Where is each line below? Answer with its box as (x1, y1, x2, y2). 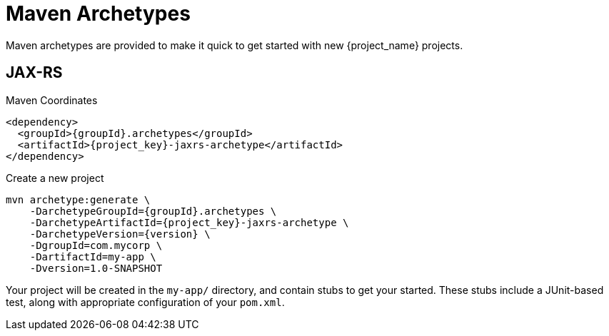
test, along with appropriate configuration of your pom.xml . (6, 295, 285, 308)
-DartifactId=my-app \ (29, 250, 156, 263)
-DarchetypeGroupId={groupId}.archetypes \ (29, 205, 277, 217)
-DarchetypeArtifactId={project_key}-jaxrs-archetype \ (29, 216, 349, 228)
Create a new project (6, 171, 104, 184)
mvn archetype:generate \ (6, 193, 151, 205)
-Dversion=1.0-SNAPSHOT (29, 262, 163, 274)
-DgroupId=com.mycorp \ (29, 239, 163, 251)
